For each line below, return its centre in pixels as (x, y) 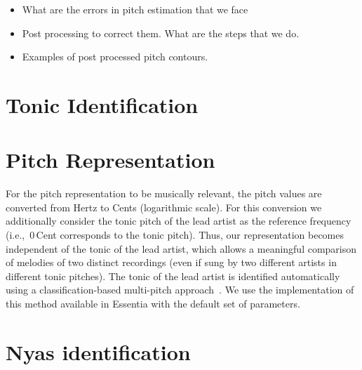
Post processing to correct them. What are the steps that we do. (161, 33)
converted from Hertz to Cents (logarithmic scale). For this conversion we (164, 207)
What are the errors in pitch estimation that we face (135, 9)
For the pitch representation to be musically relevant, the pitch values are (164, 193)
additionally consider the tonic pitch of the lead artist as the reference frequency (179, 221)
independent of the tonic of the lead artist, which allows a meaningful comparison (181, 248)
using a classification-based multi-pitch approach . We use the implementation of (180, 290)
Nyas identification (98, 351)
